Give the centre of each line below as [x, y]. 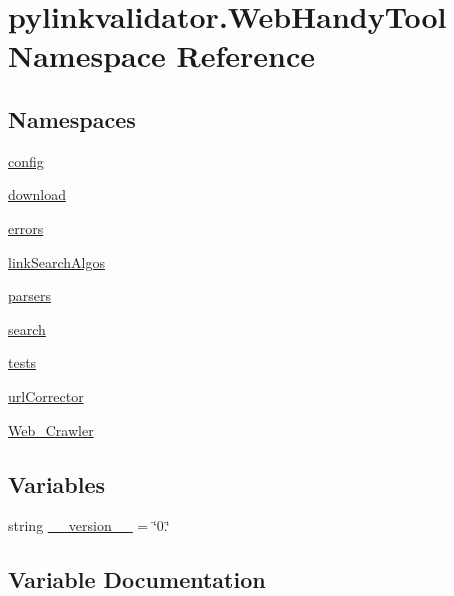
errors [26, 227]
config [26, 160]
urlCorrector [46, 395]
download [37, 194]
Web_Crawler [51, 429]
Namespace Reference [161, 55]
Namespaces [72, 118]
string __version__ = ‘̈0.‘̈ [89, 525]
